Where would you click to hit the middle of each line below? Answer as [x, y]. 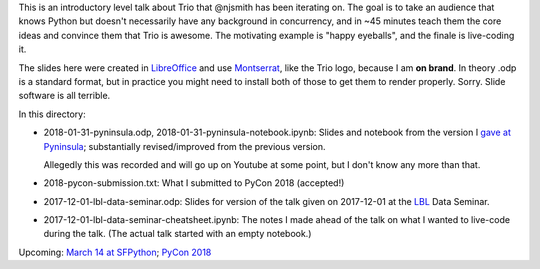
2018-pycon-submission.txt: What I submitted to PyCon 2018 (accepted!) [194, 183]
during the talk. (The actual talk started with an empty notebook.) [177, 234]
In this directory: [52, 114]
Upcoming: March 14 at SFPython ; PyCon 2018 [115, 252]
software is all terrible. [64, 96]
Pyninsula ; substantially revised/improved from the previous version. [184, 146]
